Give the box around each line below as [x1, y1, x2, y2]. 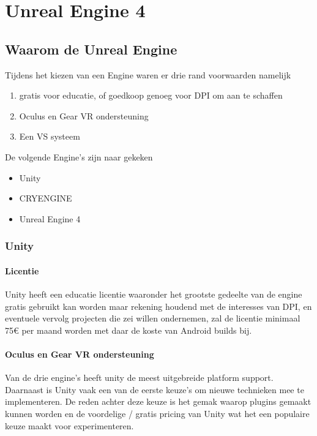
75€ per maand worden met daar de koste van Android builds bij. [5, 323, 252, 336]
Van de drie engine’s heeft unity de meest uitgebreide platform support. [5, 371, 274, 384]
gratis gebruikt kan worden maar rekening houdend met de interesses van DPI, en [5, 299, 312, 312]
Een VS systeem [19, 130, 80, 143]
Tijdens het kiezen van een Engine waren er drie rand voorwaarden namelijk [5, 68, 291, 81]
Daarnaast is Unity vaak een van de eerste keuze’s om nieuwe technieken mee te [5, 383, 304, 396]
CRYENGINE [19, 192, 72, 205]
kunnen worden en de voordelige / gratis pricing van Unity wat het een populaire [5, 407, 310, 419]
